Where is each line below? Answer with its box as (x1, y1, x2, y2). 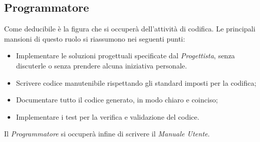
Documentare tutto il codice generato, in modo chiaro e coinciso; (16, 94, 218, 105)
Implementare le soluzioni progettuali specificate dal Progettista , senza (16, 50, 235, 61)
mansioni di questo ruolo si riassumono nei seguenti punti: (4, 33, 185, 44)
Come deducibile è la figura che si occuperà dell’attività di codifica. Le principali (4, 23, 255, 34)
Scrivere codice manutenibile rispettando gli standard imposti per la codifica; (16, 77, 256, 88)
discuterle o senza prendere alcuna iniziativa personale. (16, 60, 187, 70)
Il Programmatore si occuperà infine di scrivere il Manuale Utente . (4, 128, 210, 139)
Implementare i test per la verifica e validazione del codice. (16, 111, 199, 122)
